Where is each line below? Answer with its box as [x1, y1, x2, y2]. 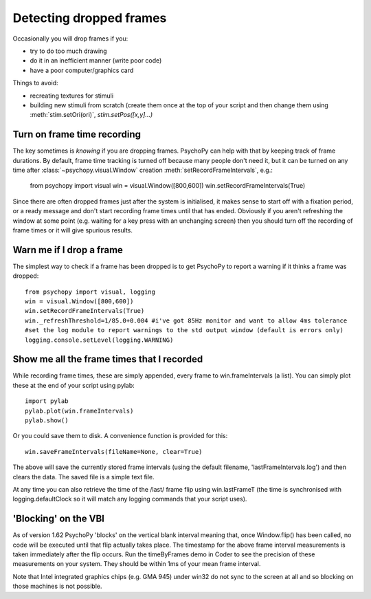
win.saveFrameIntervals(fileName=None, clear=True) [25, 448, 203, 455]
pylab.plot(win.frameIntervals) [25, 406, 134, 415]
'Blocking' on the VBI [12, 513, 104, 525]
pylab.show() [25, 417, 69, 424]
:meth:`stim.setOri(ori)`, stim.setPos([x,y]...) [30, 111, 153, 119]
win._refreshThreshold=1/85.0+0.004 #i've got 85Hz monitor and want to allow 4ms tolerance [25, 316, 348, 325]
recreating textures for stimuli [30, 91, 113, 100]
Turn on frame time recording [12, 129, 141, 140]
